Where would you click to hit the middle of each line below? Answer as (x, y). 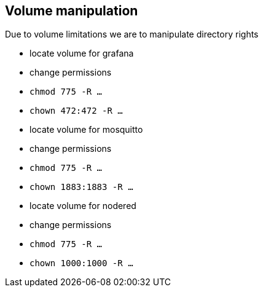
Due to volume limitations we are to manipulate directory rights (132, 34)
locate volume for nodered (83, 206)
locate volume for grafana (82, 53)
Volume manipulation (72, 11)
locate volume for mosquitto (86, 130)
